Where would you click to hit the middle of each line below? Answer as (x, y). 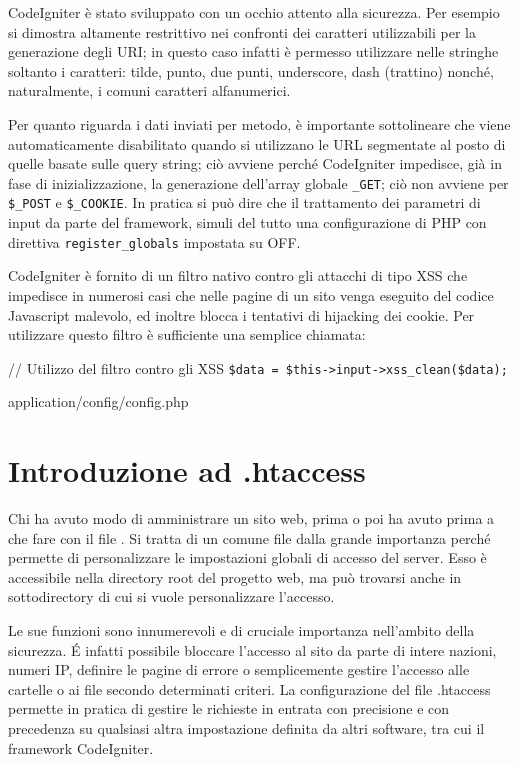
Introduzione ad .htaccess (187, 470)
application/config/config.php (98, 401)
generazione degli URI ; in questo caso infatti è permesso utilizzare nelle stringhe (253, 51)
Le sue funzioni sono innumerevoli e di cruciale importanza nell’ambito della (241, 630)
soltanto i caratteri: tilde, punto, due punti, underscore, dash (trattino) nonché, (251, 70)
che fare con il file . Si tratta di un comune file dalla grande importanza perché (249, 537)
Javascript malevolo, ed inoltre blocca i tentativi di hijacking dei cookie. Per (241, 314)
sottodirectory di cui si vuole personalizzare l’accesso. (171, 596)
